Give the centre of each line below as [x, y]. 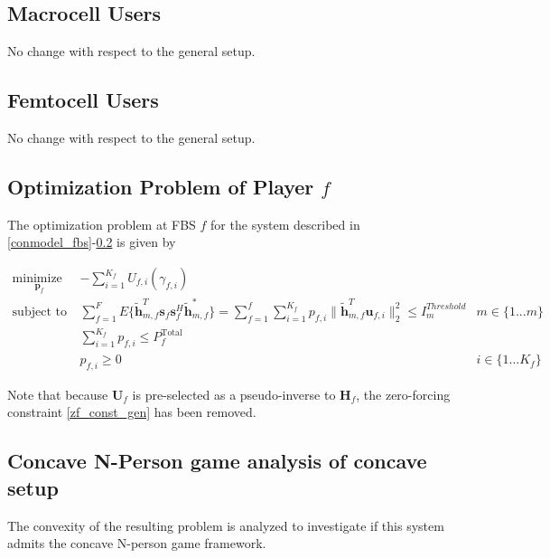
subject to [39, 312]
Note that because [58, 394]
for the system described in [285, 224]
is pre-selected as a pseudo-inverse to [234, 394]
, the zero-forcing [403, 394]
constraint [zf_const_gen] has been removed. [132, 412]
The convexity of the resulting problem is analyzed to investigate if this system [226, 525]
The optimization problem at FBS [102, 224]
